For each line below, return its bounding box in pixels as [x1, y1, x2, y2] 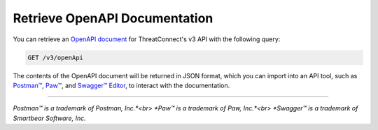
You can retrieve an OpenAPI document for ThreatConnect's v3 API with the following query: [13, 35, 281, 43]
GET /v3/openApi [27, 53, 84, 62]
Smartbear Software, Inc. [13, 114, 87, 122]
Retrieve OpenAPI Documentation [13, 10, 213, 26]
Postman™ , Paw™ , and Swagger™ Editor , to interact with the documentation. [13, 81, 230, 89]
